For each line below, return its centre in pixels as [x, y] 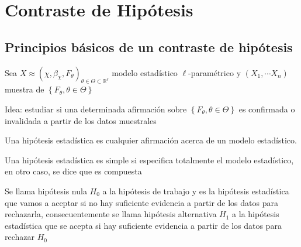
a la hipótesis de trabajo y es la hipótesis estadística [196, 191]
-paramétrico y [215, 72]
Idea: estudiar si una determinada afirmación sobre [96, 109]
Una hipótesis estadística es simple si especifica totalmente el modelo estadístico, [149, 159]
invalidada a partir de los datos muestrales [81, 120]
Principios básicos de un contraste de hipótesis [149, 47]
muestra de [25, 89]
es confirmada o [267, 109]
